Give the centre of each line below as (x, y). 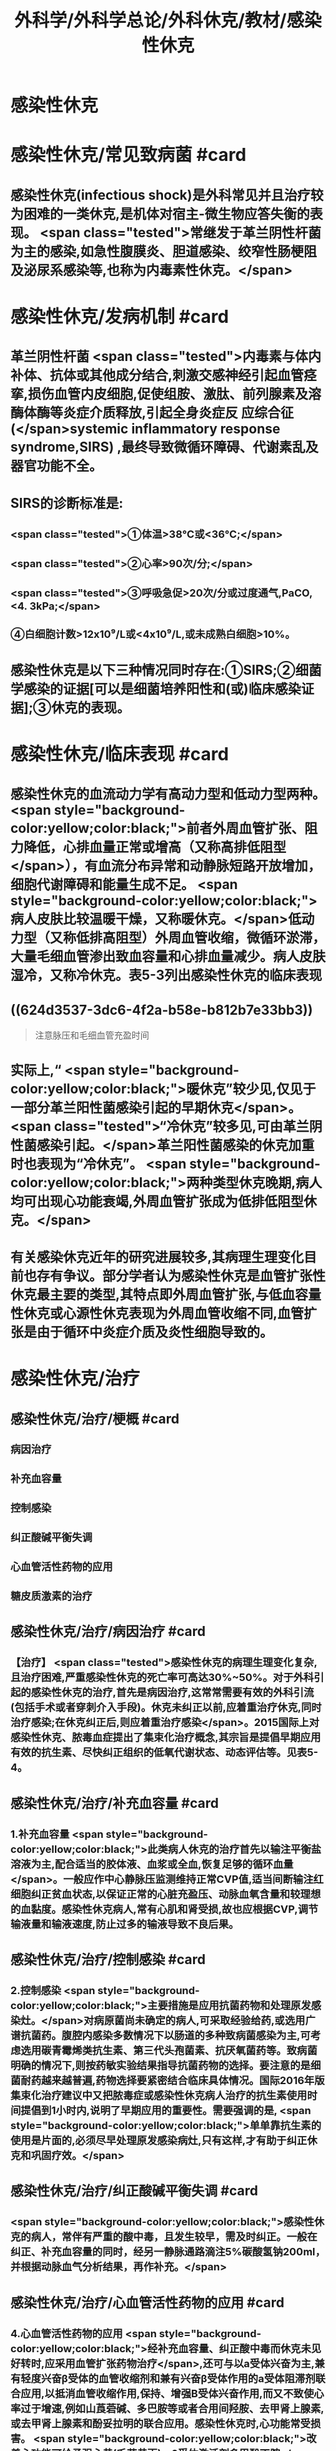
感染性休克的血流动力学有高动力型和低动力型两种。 (168, 794)
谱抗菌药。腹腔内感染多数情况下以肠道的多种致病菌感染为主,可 (160, 2036)
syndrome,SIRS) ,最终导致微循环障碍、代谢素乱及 (164, 447)
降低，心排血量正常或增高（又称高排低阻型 (155, 847)
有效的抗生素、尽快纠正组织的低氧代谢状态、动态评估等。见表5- (164, 1753)
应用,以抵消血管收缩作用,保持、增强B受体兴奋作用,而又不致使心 (172, 2393)
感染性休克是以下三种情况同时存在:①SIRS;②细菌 (166, 669)
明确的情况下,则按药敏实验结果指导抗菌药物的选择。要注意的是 (160, 2066)
